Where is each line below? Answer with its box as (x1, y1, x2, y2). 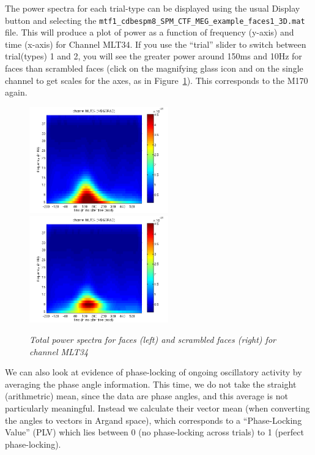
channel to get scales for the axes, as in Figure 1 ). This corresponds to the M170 (5, 73, 308, 86)
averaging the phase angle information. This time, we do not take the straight (5, 377, 297, 390)
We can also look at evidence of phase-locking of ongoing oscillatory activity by (5, 366, 302, 378)
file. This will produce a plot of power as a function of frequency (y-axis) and (5, 26, 294, 39)
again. (5, 86, 28, 99)
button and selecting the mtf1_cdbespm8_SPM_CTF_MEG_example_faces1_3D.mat (5, 13, 305, 26)
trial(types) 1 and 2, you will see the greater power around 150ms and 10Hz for (5, 50, 302, 62)
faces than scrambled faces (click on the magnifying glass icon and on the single (5, 62, 303, 75)
